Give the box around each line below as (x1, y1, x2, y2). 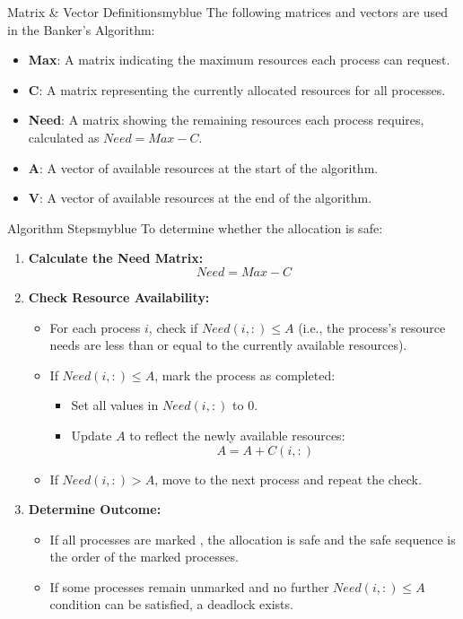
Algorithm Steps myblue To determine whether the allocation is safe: (7, 218, 383, 237)
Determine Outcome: (28, 500, 162, 519)
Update (71, 425, 112, 444)
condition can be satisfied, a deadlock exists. (49, 595, 293, 614)
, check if (148, 318, 198, 336)
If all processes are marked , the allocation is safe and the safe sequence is (49, 529, 456, 548)
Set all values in (71, 396, 159, 414)
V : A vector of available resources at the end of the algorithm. (28, 188, 372, 207)
